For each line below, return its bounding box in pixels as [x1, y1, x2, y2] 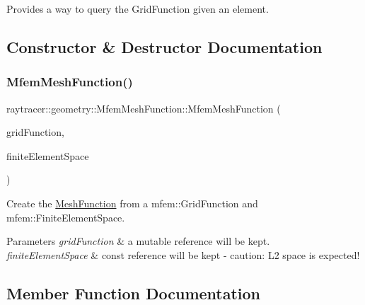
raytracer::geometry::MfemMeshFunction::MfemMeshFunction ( [6, 100, 281, 115]
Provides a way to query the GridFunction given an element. [6, 1, 269, 16]
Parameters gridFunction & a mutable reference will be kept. [6, 234, 270, 248]
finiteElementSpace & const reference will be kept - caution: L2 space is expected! [6, 247, 360, 262]
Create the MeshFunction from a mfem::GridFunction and [6, 195, 258, 210]
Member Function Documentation [6, 282, 261, 304]
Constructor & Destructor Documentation [6, 35, 323, 57]
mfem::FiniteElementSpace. [6, 209, 125, 224]
